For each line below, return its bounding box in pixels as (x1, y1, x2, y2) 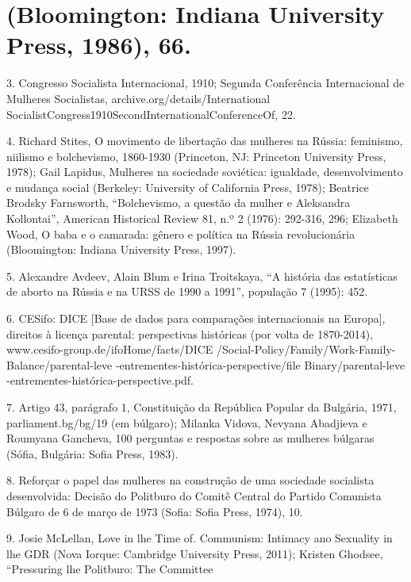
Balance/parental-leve (6, 356, 113, 373)
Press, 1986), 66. (6, 29, 191, 61)
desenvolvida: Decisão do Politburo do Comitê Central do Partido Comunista (6, 487, 382, 504)
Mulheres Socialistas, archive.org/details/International (6, 90, 271, 106)
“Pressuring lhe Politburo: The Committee (6, 561, 213, 577)
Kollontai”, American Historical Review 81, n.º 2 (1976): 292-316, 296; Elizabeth (6, 210, 398, 227)
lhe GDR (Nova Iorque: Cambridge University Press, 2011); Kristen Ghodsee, (6, 545, 383, 561)
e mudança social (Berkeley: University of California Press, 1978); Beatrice (6, 178, 369, 195)
